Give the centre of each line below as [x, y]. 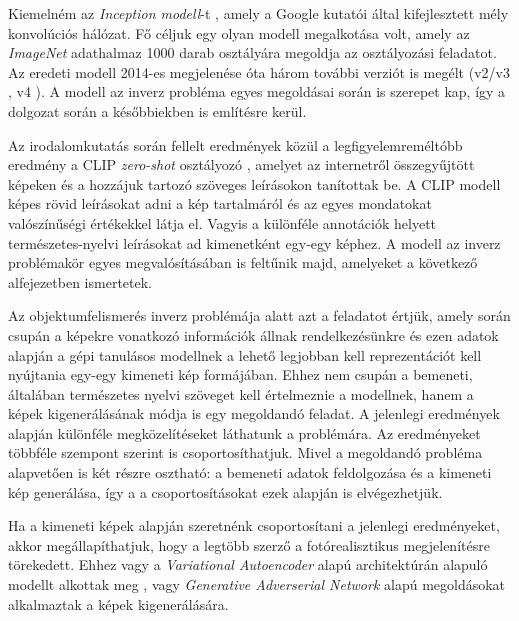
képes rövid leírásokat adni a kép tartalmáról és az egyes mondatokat [220, 203]
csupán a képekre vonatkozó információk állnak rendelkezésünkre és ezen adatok [253, 334]
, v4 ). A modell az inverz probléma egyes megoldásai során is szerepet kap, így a [257, 91]
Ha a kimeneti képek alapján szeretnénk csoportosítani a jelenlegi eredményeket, [254, 525]
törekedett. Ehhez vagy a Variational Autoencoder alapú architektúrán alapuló [248, 564]
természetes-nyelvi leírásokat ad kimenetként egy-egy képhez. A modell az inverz [254, 242]
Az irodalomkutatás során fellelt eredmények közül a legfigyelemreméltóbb [235, 144]
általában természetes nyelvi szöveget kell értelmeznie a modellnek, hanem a [241, 393]
